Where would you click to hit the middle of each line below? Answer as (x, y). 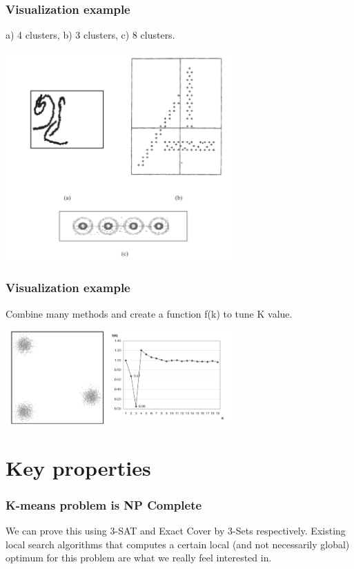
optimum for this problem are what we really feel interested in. (139, 558)
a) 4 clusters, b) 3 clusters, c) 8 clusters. (90, 35)
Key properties (78, 467)
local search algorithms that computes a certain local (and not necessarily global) (178, 544)
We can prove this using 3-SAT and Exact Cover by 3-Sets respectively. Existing (176, 530)
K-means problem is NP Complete (104, 504)
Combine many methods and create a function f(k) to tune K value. (149, 313)
